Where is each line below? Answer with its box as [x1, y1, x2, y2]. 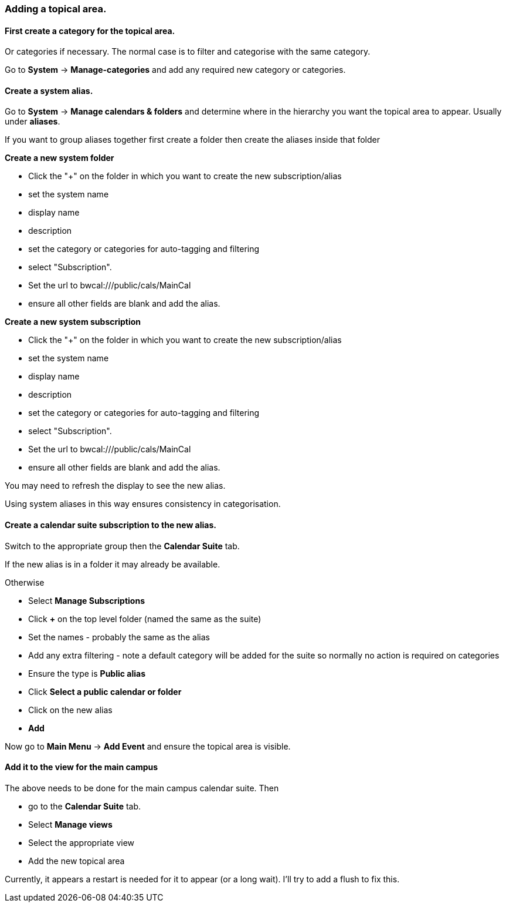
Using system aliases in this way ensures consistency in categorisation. [5, 499, 281, 509]
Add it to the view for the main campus [5, 762, 158, 772]
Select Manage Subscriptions [28, 595, 145, 606]
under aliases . [5, 116, 60, 127]
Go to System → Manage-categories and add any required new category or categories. [5, 65, 346, 75]
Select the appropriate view [28, 837, 135, 848]
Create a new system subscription [5, 317, 141, 327]
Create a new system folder [5, 153, 114, 163]
